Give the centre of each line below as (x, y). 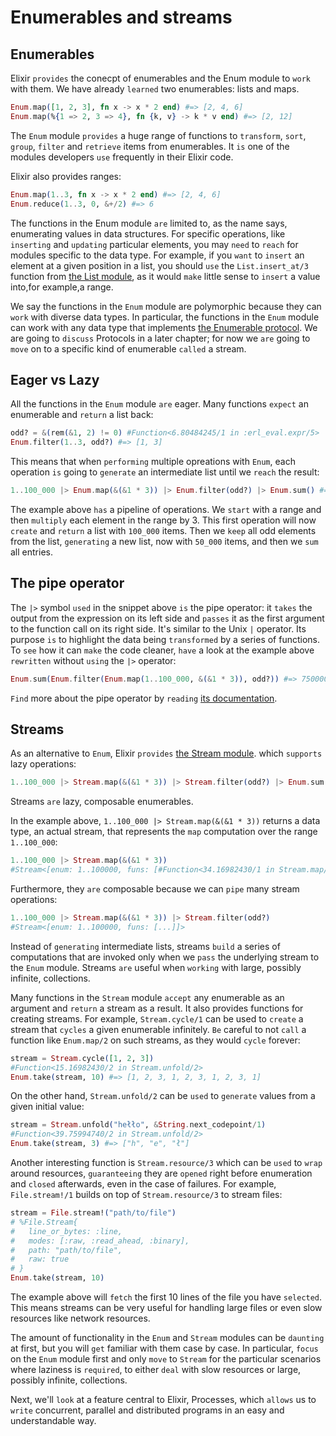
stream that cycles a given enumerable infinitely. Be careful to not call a (158, 1029)
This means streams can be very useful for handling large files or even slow (166, 1308)
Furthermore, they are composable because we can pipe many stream (155, 889)
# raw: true (40, 1259)
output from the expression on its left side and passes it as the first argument (167, 618)
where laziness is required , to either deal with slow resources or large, (156, 1370)
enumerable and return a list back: (82, 415)
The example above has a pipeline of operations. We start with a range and (166, 509)
